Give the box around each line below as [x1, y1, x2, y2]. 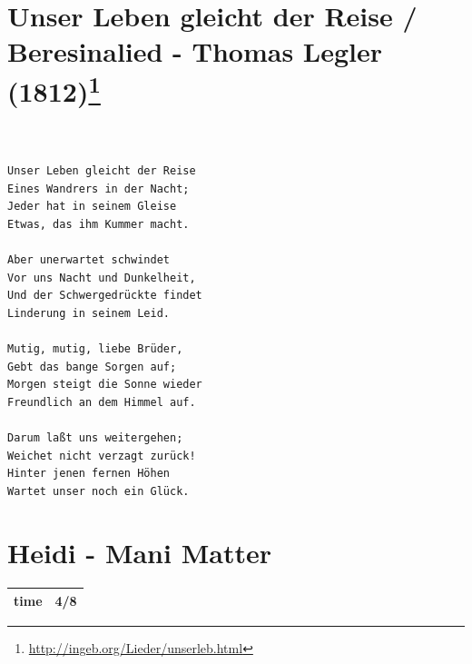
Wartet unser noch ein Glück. [7, 484, 190, 498]
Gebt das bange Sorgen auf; [7, 360, 177, 373]
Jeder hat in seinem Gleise [7, 200, 177, 213]
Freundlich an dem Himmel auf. [7, 395, 196, 409]
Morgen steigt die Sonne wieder [7, 378, 202, 391]
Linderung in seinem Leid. [7, 306, 170, 320]
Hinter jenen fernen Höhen [7, 467, 170, 481]
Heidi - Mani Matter [7, 534, 271, 571]
